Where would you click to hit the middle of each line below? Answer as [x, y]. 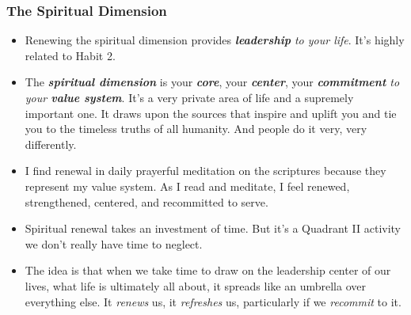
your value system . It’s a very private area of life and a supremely [189, 97]
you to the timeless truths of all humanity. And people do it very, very [196, 129]
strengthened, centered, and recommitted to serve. [147, 201]
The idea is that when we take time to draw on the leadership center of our [208, 270]
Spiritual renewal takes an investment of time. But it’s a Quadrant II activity [213, 228]
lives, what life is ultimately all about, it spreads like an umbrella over [195, 285]
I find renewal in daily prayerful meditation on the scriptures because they [205, 171]
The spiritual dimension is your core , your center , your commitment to [212, 82]
